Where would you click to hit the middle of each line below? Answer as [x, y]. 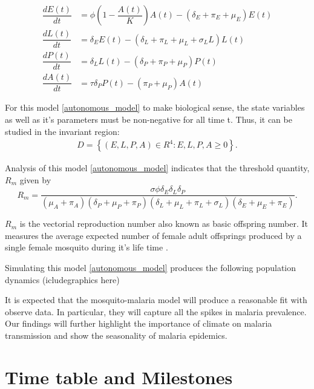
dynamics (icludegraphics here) [62, 279]
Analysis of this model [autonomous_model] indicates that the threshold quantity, [157, 168]
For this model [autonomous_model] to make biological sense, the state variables [155, 107]
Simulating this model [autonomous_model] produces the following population [151, 267]
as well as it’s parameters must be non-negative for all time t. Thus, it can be [149, 119]
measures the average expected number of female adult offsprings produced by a [153, 235]
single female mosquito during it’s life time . [87, 247]
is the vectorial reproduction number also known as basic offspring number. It [164, 224]
